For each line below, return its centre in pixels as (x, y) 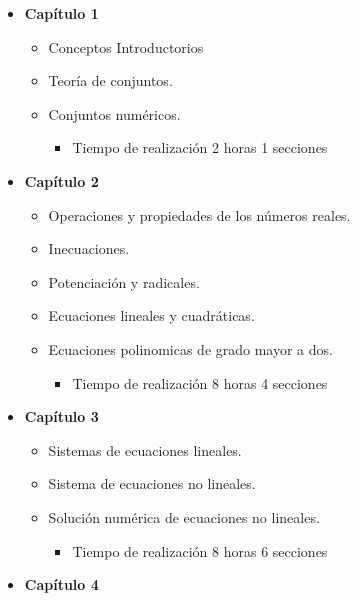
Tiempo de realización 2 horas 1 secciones (200, 147)
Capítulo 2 (61, 180)
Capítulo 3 (61, 416)
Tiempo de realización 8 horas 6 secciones (200, 550)
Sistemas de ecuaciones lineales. (145, 449)
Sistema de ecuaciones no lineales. (152, 483)
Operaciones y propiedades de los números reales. (199, 214)
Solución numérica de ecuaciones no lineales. (184, 516)
